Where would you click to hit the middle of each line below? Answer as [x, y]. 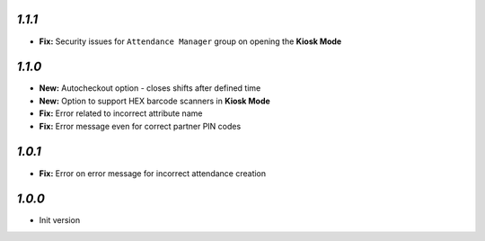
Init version [60, 220]
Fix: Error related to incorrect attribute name [121, 113]
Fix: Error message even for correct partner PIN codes [140, 126]
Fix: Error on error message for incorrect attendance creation [153, 173]
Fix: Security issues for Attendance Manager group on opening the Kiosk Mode [190, 41]
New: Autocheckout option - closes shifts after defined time [150, 88]
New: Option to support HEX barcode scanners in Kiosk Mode [155, 101]
